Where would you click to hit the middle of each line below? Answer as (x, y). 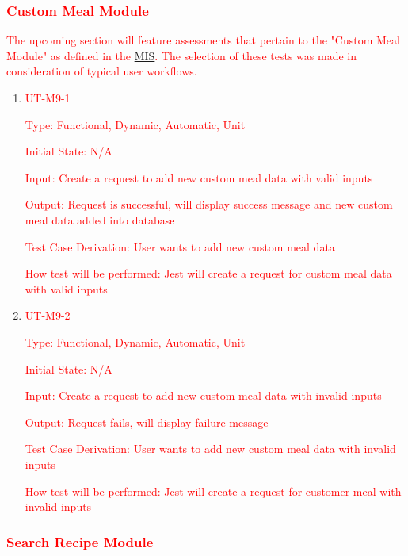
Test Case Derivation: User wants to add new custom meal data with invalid (210, 449)
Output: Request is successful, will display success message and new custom (209, 204)
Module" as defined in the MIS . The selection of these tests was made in (182, 55)
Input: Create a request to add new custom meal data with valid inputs (199, 177)
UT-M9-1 (48, 98)
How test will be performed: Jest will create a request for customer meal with (213, 491)
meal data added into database (100, 219)
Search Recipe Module (80, 541)
